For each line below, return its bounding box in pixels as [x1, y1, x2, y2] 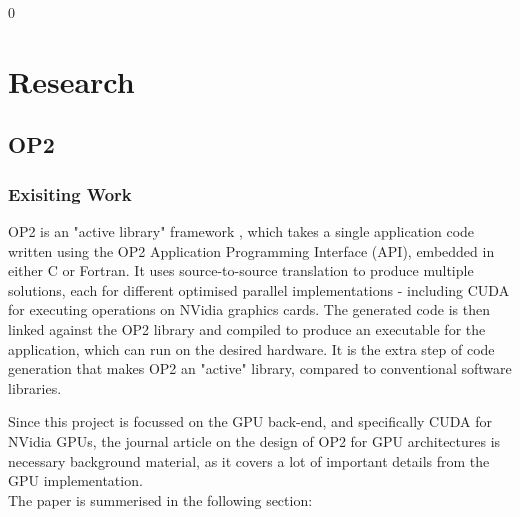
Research [8, 60, 135, 101]
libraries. [8, 377, 62, 398]
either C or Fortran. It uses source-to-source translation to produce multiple [8, 260, 474, 281]
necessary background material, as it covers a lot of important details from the [8, 450, 490, 471]
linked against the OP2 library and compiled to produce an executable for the [8, 318, 486, 339]
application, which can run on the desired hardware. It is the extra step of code [8, 338, 495, 359]
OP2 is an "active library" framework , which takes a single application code [8, 220, 475, 241]
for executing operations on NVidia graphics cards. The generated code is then [8, 299, 490, 320]
